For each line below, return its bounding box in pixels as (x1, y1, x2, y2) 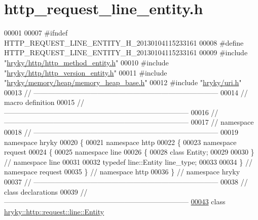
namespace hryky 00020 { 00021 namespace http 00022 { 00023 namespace (4, 136, 237, 147)
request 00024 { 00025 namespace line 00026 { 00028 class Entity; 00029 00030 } (4, 146, 254, 157)
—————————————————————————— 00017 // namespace (4, 117, 254, 127)
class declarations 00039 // (4, 186, 88, 197)
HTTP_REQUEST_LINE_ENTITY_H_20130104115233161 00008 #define (4, 37, 244, 48)
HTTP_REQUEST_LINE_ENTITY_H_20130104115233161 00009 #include (4, 47, 248, 58)
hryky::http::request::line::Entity (4, 206, 104, 216)
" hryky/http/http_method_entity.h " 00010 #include (4, 57, 169, 67)
